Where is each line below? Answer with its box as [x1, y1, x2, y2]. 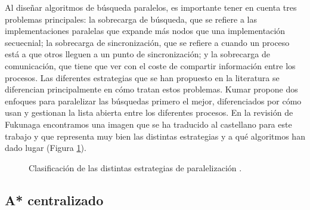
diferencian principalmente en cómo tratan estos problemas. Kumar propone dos [5, 83, 298, 95]
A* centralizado [5, 190, 104, 209]
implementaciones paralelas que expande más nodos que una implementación [5, 24, 286, 37]
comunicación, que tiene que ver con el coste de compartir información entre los [5, 59, 296, 72]
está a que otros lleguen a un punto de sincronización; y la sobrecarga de [5, 48, 270, 60]
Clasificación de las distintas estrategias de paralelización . [29, 161, 242, 174]
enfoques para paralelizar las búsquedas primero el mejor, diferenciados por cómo [5, 94, 302, 107]
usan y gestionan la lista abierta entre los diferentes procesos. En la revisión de [5, 106, 293, 119]
